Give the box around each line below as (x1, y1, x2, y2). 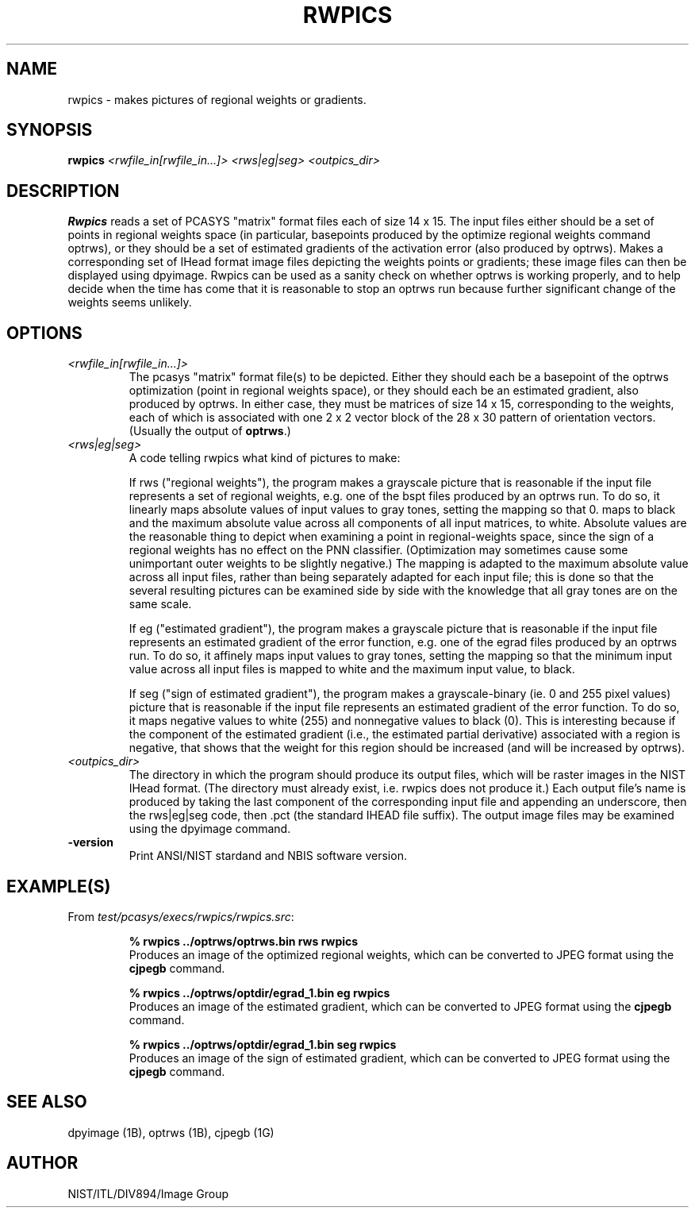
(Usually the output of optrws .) (129, 424, 291, 438)
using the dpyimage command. (129, 822, 291, 836)
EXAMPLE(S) (6, 876, 111, 896)
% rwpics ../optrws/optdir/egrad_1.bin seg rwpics (129, 1037, 397, 1051)
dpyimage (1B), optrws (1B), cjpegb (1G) (67, 1125, 275, 1139)
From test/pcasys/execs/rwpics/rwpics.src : (67, 909, 294, 923)
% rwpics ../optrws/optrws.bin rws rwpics (129, 934, 359, 948)
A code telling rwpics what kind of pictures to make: (129, 451, 401, 465)
